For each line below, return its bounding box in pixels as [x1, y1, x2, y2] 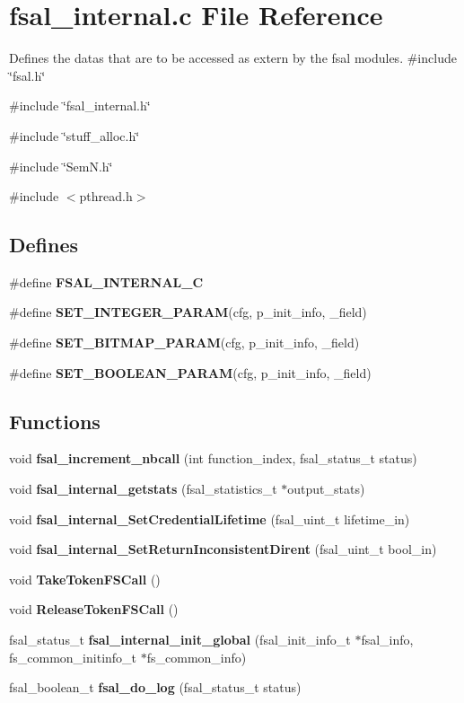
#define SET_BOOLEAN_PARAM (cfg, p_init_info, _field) [9, 363, 372, 382]
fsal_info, [361, 630, 414, 649]
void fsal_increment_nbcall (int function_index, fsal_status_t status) [9, 449, 417, 468]
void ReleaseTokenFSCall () [9, 600, 179, 619]
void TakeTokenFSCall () [9, 569, 161, 588]
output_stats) [287, 479, 365, 498]
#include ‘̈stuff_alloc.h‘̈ [9, 126, 140, 145]
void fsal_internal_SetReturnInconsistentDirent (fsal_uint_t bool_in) [9, 540, 437, 558]
